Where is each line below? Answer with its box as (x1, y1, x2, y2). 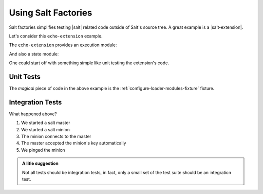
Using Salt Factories (9, 7, 93, 18)
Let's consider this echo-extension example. (9, 33, 103, 39)
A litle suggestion (22, 160, 58, 166)
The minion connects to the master (21, 134, 92, 140)
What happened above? (9, 111, 57, 117)
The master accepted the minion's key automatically (21, 140, 126, 146)
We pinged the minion (21, 147, 65, 153)
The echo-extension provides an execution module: (9, 42, 117, 48)
